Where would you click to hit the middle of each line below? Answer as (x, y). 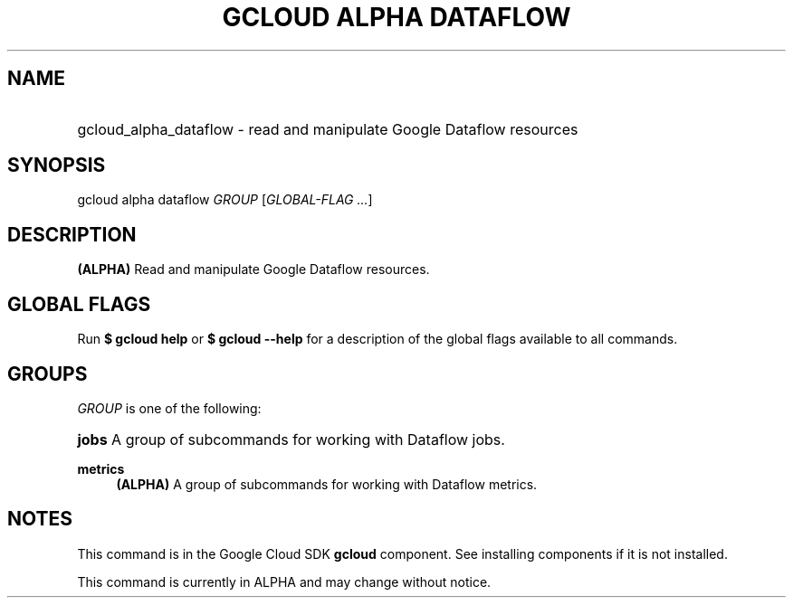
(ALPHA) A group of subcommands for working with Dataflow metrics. (327, 484)
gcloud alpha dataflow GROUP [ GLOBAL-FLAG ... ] (225, 200)
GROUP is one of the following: (169, 408)
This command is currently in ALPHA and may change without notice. (284, 581)
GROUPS (48, 373)
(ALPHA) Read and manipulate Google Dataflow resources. (253, 269)
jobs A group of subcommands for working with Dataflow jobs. (291, 439)
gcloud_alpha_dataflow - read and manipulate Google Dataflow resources (328, 129)
